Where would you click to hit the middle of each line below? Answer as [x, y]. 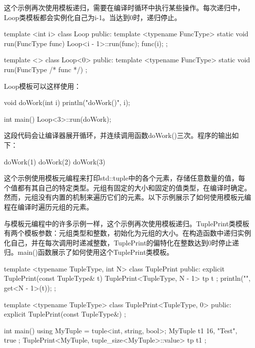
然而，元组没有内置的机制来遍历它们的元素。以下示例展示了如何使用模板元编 [127, 197]
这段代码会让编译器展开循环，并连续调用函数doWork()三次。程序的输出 [118, 135]
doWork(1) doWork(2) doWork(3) [55, 161]
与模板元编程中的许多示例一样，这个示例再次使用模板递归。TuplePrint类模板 [127, 223]
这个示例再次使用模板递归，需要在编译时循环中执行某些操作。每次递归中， [124, 7]
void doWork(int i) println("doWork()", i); [67, 102]
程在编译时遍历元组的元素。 [49, 206]
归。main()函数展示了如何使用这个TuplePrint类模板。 [89, 252]
